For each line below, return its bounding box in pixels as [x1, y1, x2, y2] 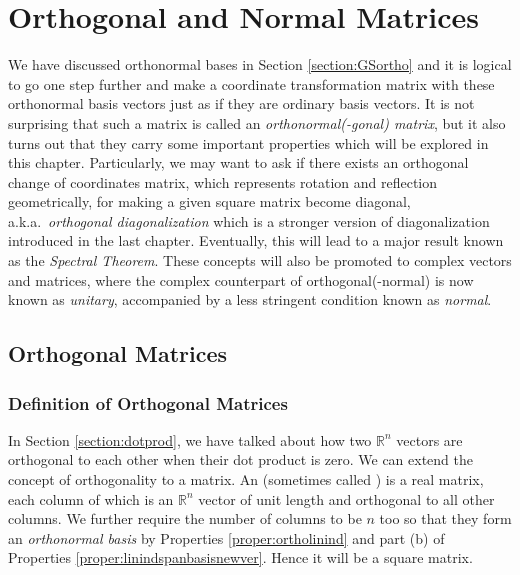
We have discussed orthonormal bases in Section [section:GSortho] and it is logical [8, 54, 512, 75]
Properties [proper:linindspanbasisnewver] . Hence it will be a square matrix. [8, 547, 473, 568]
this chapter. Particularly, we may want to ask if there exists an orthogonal [8, 152, 469, 173]
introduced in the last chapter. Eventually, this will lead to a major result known [8, 230, 504, 251]
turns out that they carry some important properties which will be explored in [8, 132, 489, 153]
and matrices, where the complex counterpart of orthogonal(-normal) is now [8, 269, 474, 290]
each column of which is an [8, 488, 174, 509]
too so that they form [379, 508, 512, 529]
